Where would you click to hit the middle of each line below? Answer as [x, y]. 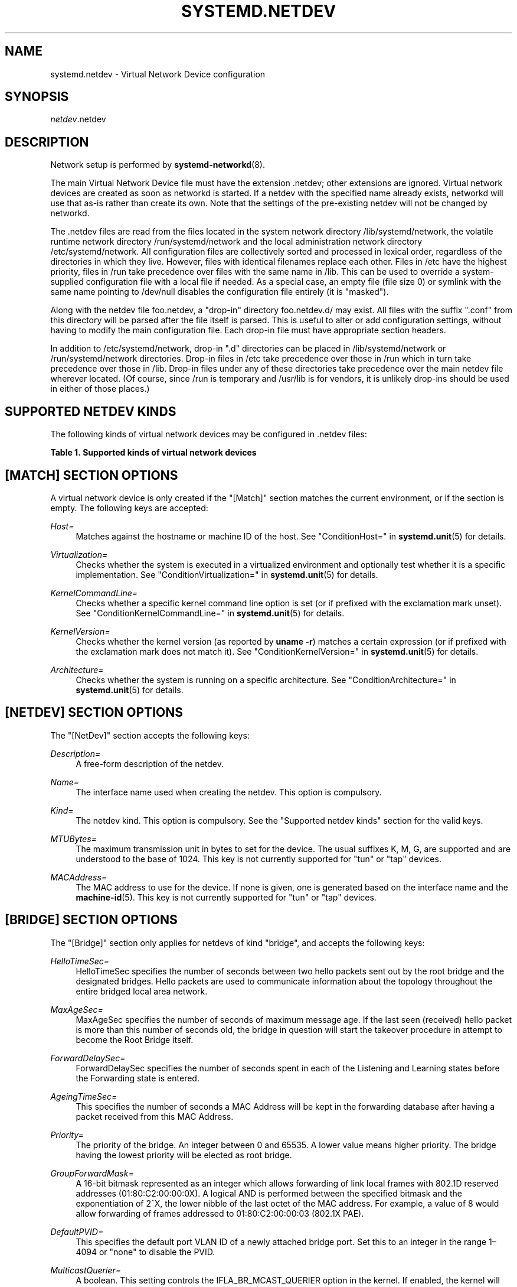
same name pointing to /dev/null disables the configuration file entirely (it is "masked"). [220, 292]
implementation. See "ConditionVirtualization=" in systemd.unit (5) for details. [227, 574]
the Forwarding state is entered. [138, 1078]
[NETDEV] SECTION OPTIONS [94, 713]
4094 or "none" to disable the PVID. [145, 1252]
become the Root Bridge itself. [135, 1039]
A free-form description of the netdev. [150, 763]
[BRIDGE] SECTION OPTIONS [91, 920]
